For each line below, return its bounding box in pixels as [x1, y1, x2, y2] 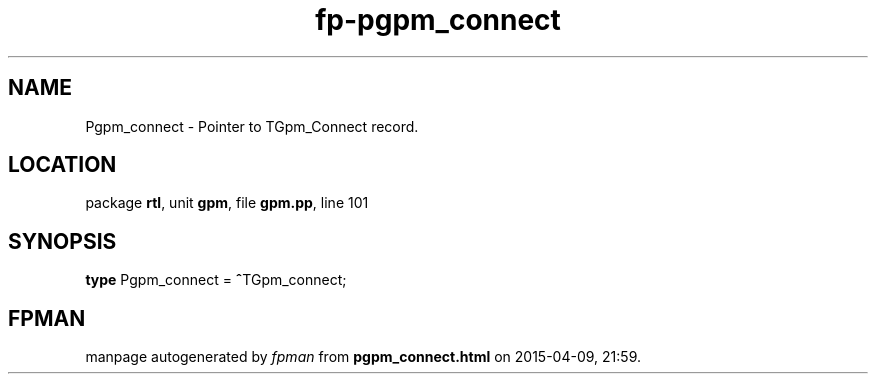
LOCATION [8, 152, 117, 178]
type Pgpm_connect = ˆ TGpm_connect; [85, 271, 347, 289]
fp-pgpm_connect [315, 3, 561, 37]
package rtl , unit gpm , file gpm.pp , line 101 [85, 194, 369, 212]
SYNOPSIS [8, 228, 117, 254]
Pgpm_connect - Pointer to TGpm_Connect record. [85, 117, 419, 135]
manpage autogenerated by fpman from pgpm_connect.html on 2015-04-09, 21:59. [85, 348, 641, 366]
